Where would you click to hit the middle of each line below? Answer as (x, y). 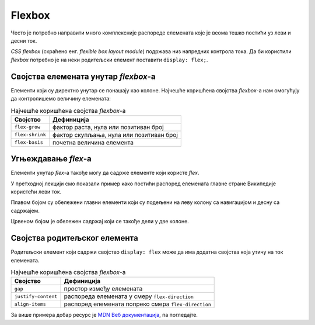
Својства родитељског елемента (74, 238)
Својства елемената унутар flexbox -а (83, 76)
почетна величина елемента (93, 142)
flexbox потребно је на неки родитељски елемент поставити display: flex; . (109, 60)
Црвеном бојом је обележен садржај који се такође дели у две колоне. (100, 222)
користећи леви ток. (36, 192)
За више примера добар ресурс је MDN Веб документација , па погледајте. (104, 315)
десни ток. (24, 40)
